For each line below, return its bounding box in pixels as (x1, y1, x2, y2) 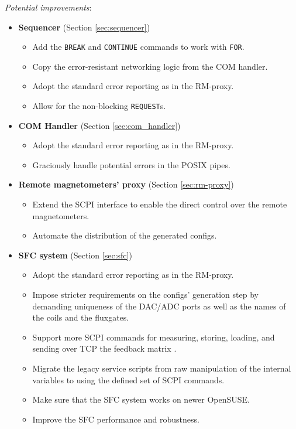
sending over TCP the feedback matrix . (32, 342, 177, 355)
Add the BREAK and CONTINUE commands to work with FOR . (32, 40, 245, 53)
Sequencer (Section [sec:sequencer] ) (18, 21, 150, 33)
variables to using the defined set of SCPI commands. (32, 373, 225, 386)
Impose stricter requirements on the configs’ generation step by (32, 288, 259, 301)
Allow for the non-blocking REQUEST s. (32, 100, 166, 112)
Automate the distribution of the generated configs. (32, 229, 217, 241)
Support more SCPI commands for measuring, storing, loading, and (32, 331, 275, 343)
